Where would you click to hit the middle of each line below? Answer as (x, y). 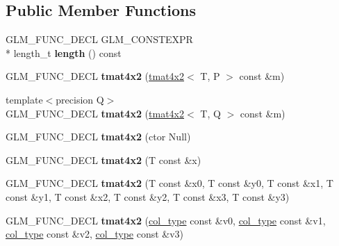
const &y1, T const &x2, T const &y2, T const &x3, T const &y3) (148, 196)
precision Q (80, 99)
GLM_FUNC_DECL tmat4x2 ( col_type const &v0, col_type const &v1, (166, 220)
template (24, 99)
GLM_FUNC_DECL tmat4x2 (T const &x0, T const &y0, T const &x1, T (169, 183)
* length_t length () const (64, 52)
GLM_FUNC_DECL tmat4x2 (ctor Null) (98, 137)
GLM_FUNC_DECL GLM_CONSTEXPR (99, 39)
